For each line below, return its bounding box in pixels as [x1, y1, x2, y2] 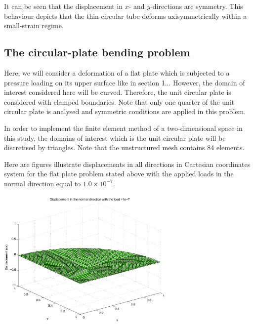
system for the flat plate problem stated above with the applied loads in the [4, 168, 234, 179]
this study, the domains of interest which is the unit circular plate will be [4, 132, 226, 143]
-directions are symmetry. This [150, 1, 243, 11]
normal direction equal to [4, 178, 81, 188]
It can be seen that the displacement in [4, 1, 123, 11]
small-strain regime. [4, 20, 64, 31]
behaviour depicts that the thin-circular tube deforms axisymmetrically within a [4, 10, 247, 21]
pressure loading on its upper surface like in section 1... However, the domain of [4, 77, 245, 87]
